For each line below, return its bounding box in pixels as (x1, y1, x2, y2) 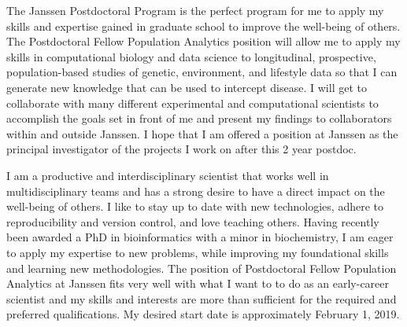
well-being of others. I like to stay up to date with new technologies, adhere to (6, 198, 383, 215)
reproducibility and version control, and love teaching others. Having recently (6, 213, 379, 230)
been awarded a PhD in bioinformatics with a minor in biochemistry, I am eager (6, 229, 394, 245)
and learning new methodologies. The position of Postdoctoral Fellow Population (6, 259, 397, 276)
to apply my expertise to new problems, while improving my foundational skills (6, 244, 389, 260)
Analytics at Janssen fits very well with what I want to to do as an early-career (6, 275, 390, 292)
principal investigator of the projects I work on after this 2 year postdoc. (6, 141, 357, 157)
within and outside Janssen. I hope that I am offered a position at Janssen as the (6, 125, 398, 141)
